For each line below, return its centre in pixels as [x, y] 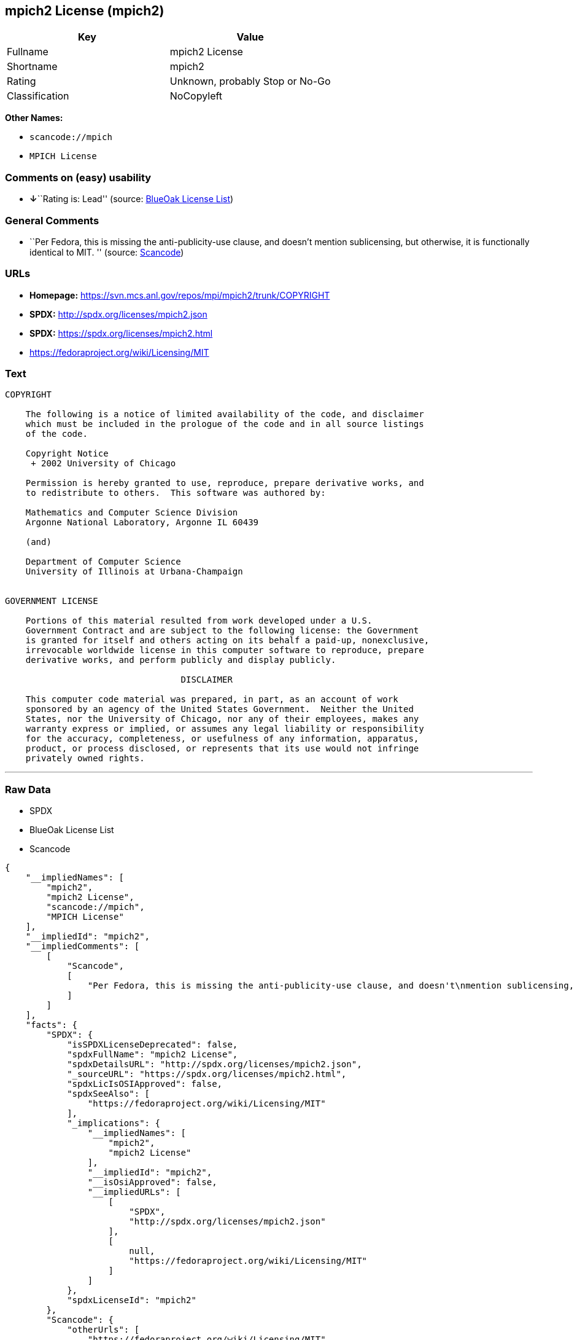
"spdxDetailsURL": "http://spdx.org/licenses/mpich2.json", [215, 1064]
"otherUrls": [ [103, 1330]
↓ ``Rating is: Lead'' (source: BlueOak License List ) [132, 199]
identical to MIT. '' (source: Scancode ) [107, 252]
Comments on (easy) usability [78, 177]
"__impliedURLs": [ [134, 1192]
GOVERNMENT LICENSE [52, 601]
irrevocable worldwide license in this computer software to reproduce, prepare [225, 650]
